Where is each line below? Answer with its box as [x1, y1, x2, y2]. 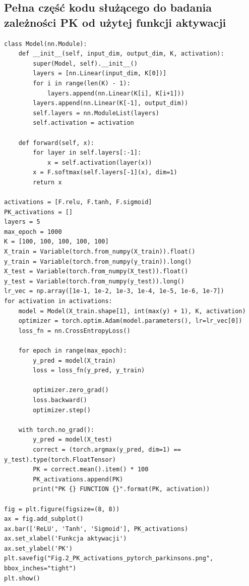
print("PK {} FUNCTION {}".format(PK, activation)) [33, 485, 210, 493]
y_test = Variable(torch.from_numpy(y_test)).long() [4, 277, 184, 285]
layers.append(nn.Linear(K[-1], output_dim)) [33, 100, 189, 107]
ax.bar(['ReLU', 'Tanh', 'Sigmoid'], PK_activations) [4, 525, 189, 532]
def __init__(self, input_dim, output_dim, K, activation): [18, 50, 224, 58]
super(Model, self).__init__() [33, 60, 138, 67]
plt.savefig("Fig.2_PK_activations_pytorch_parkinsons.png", [4, 555, 214, 562]
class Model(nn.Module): [4, 40, 87, 47]
